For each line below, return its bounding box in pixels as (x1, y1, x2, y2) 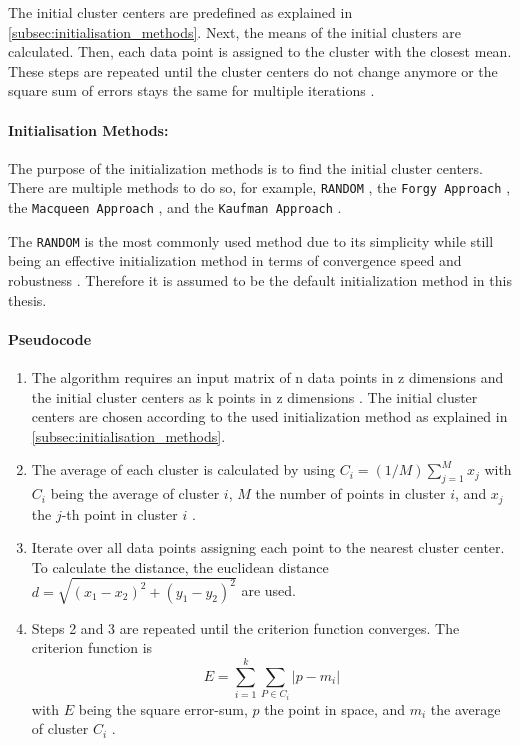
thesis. (8, 289, 47, 310)
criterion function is (31, 637, 153, 658)
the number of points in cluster (255, 483, 446, 504)
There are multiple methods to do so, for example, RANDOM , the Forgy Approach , (8, 177, 511, 198)
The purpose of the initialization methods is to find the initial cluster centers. (8, 157, 483, 178)
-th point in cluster (61, 503, 178, 524)
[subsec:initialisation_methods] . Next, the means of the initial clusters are (8, 21, 461, 42)
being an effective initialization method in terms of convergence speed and (8, 250, 462, 271)
